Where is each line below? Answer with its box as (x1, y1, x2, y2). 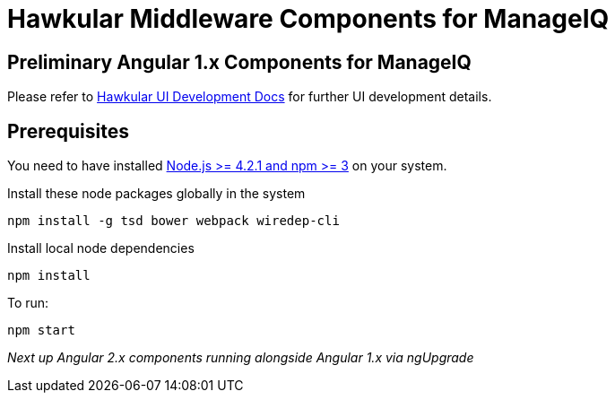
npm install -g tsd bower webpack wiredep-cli (7, 213, 340, 229)
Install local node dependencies (7, 240, 195, 257)
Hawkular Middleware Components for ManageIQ (7, 4, 610, 34)
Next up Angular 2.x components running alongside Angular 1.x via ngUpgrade (7, 350, 474, 366)
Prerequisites (7, 119, 129, 143)
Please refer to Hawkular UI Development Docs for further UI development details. (7, 89, 492, 105)
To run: (7, 295, 49, 311)
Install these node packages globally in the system (7, 186, 306, 202)
